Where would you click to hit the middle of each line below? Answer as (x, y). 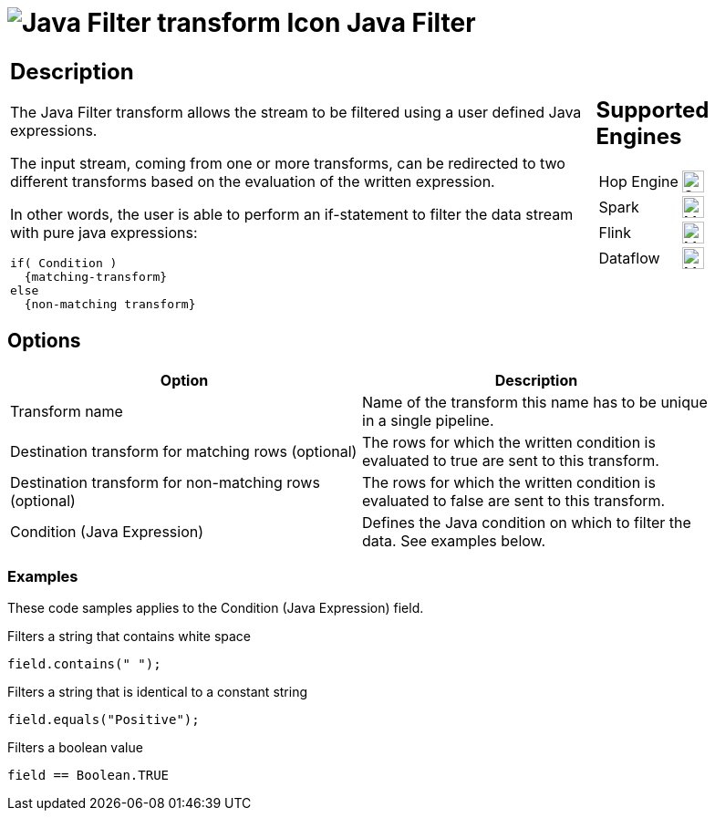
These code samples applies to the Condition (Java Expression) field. (216, 608)
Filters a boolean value (75, 748)
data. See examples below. (454, 540)
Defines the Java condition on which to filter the (527, 522)
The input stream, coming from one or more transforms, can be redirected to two (288, 163)
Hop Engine (638, 182)
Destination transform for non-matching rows (165, 482)
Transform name (67, 411)
